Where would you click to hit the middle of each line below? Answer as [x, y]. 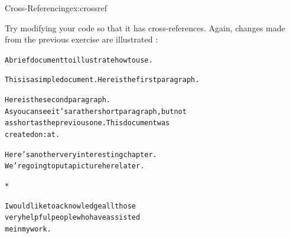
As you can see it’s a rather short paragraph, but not [96, 111]
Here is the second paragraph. [58, 100]
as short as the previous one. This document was [87, 123]
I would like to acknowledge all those [70, 206]
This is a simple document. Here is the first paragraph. [102, 80]
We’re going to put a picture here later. [75, 166]
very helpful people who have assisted [73, 218]
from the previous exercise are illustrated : [82, 39]
